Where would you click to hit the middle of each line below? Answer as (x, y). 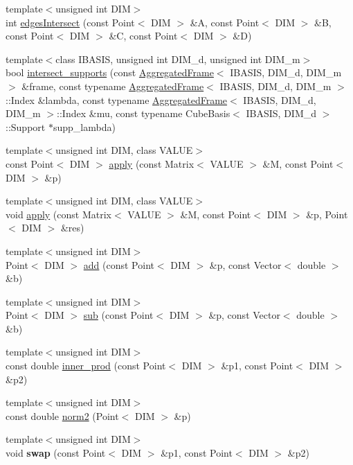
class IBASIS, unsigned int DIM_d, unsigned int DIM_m (178, 59)
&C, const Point (143, 36)
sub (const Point (118, 315)
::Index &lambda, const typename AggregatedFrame (117, 99)
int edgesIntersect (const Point (70, 22)
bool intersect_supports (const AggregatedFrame (110, 72)
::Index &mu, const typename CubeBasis (144, 113)
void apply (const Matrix (58, 214)
